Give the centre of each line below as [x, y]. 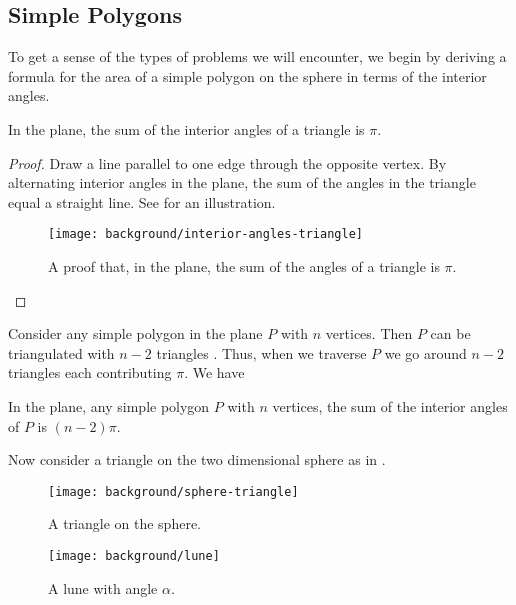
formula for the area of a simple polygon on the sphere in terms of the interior [247, 75]
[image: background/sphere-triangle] [173, 491]
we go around [425, 352]
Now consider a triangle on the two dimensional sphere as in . [197, 459]
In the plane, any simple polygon [109, 405]
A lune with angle [103, 587]
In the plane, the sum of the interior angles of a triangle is [186, 128]
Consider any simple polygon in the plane [135, 333]
